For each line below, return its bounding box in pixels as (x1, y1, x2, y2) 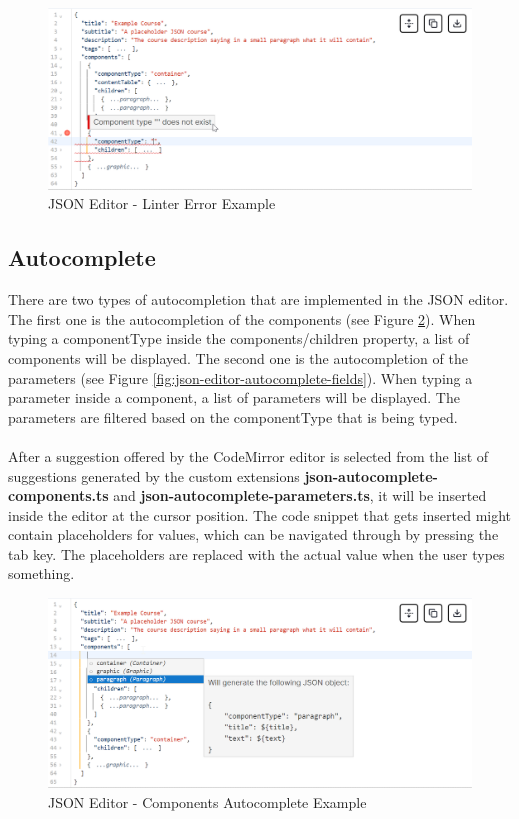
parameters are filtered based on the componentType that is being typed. (8, 406, 458, 427)
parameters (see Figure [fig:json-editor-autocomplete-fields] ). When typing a (8, 367, 473, 388)
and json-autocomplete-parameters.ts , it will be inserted (113, 485, 487, 506)
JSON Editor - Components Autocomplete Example (48, 791, 367, 812)
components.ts (8, 485, 109, 506)
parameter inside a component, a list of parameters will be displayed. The (8, 387, 460, 408)
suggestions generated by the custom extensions (8, 465, 300, 486)
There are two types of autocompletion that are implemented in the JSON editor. (8, 289, 509, 310)
